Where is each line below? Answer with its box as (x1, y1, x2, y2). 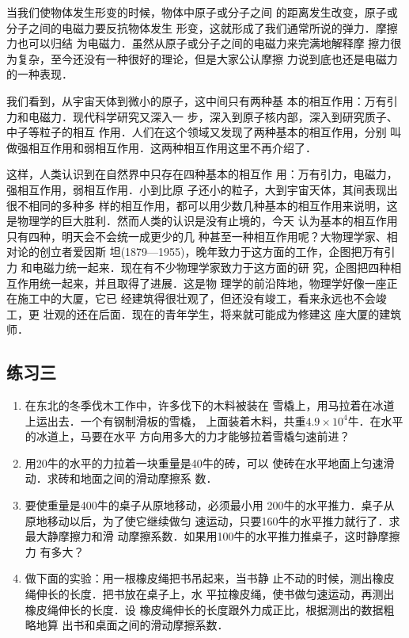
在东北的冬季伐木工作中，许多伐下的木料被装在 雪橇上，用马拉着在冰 (25, 397, 384, 414)
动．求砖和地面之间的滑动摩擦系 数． (25, 470, 218, 487)
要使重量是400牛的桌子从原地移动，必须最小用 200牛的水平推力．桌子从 (25, 497, 395, 514)
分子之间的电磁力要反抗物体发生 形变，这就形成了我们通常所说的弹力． (6, 19, 376, 36)
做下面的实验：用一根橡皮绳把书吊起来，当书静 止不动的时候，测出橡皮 (25, 570, 395, 586)
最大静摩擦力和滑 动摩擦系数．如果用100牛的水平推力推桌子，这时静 (25, 528, 378, 544)
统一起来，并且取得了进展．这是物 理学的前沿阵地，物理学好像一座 (39, 274, 387, 291)
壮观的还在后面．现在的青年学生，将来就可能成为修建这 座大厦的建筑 (43, 305, 402, 322)
